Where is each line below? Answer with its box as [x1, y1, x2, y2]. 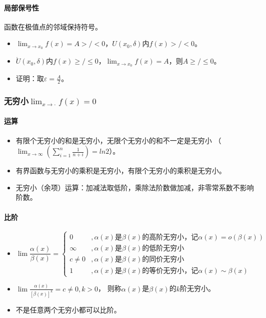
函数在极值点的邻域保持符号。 [4, 21, 102, 32]
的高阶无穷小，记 [142, 234, 198, 241]
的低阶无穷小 [142, 245, 184, 252]
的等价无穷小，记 [142, 267, 198, 275]
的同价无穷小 [142, 256, 184, 263]
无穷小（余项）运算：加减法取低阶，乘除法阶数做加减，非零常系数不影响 [15, 182, 254, 192]
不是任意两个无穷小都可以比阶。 [15, 304, 121, 314]
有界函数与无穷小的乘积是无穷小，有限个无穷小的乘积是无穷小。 [15, 165, 226, 176]
